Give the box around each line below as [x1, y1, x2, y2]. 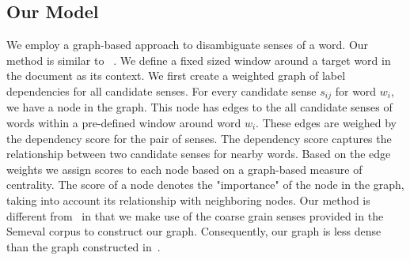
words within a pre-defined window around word [6, 115, 241, 131]
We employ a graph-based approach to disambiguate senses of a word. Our [6, 36, 369, 53]
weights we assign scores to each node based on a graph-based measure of [6, 160, 363, 177]
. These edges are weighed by [256, 115, 397, 131]
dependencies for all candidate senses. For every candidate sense [6, 82, 317, 99]
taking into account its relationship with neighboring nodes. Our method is [6, 192, 370, 208]
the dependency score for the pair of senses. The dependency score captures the [6, 130, 392, 146]
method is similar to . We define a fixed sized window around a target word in [6, 51, 391, 68]
